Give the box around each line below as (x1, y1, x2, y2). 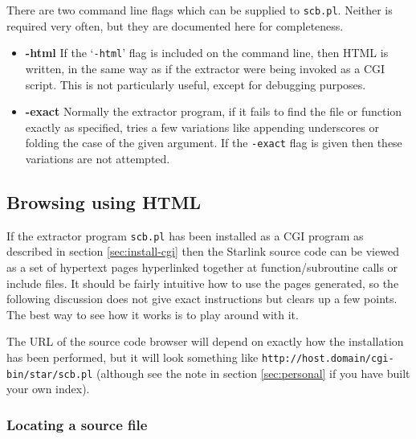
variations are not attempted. (25, 150, 170, 166)
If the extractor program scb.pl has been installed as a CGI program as (6, 227, 364, 244)
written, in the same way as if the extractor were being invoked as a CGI (25, 59, 385, 76)
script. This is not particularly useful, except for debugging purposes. (25, 76, 366, 92)
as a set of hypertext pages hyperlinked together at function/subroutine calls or (6, 258, 398, 275)
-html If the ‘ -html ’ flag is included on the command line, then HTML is (25, 44, 389, 61)
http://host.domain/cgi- (261, 352, 394, 364)
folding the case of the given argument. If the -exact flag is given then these (25, 134, 402, 151)
